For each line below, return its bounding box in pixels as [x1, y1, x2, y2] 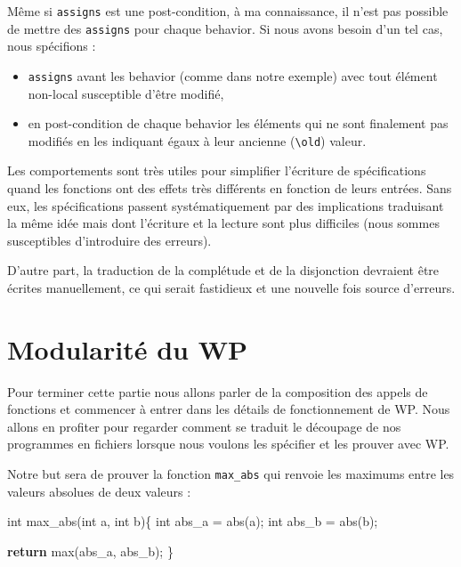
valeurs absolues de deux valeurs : [7, 482, 191, 500]
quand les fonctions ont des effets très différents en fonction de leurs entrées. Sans [7, 179, 452, 197]
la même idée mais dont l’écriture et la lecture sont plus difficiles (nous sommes [7, 214, 440, 232]
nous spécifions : [7, 36, 96, 55]
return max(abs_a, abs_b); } [7, 541, 174, 560]
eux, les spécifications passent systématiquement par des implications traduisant [7, 196, 444, 215]
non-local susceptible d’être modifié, [28, 84, 224, 102]
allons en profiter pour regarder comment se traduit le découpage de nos [7, 417, 401, 435]
